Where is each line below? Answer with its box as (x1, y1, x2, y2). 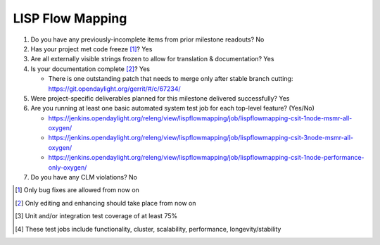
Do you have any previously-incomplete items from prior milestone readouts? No (30, 35, 265, 44)
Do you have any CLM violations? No (30, 173, 137, 182)
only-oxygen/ (48, 163, 87, 172)
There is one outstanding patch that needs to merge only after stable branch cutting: (48, 75, 293, 83)
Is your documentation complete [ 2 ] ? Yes (30, 64, 151, 73)
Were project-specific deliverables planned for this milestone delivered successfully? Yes (30, 94, 290, 102)
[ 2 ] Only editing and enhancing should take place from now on (15, 199, 196, 207)
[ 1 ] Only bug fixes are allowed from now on (15, 186, 140, 194)
